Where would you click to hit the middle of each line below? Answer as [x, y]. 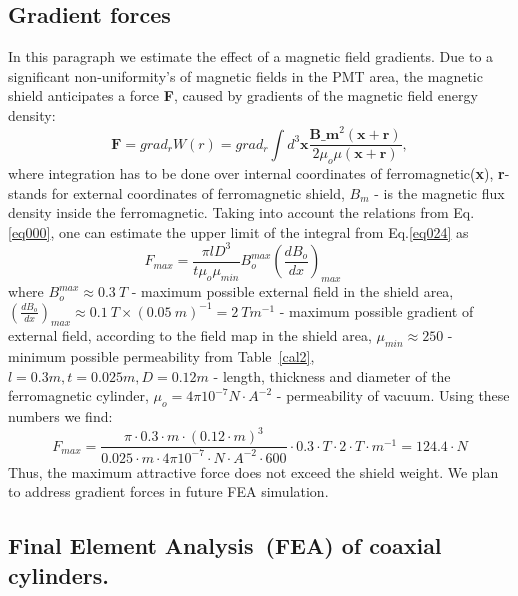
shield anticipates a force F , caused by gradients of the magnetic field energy [243, 95]
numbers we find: [60, 416]
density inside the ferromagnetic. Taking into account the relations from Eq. [241, 212]
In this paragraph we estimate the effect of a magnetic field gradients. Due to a [251, 56]
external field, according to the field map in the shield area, [190, 335]
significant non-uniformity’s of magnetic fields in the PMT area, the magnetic [245, 75]
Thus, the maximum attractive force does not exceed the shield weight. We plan [253, 471]
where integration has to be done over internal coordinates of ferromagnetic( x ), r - [259, 172]
